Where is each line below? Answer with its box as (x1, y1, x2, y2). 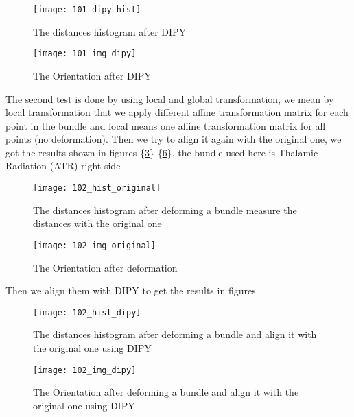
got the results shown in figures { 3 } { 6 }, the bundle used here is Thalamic (5, 145, 318, 159)
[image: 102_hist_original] (33, 183, 161, 193)
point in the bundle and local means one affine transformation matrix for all (5, 118, 326, 132)
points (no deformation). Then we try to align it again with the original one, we (5, 132, 342, 146)
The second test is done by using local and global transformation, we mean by (5, 91, 334, 106)
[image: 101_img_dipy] (33, 49, 137, 59)
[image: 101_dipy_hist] (33, 5, 141, 14)
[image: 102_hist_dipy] (33, 307, 141, 318)
